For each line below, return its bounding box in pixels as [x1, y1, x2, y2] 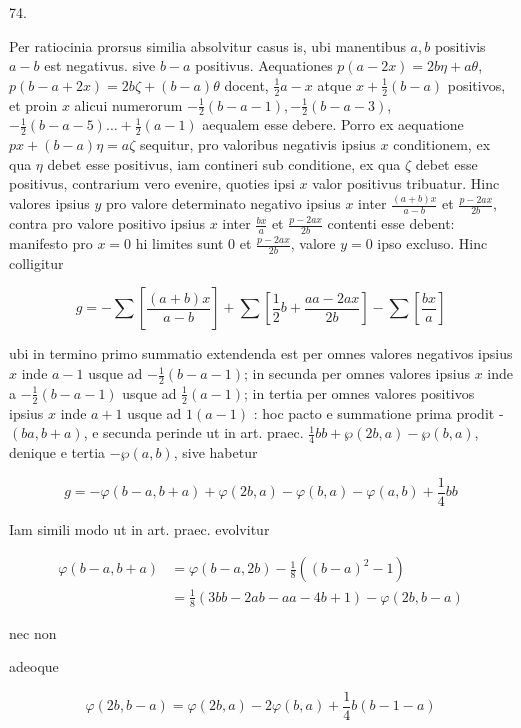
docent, [224, 74, 269, 95]
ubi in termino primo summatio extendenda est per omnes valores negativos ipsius [9, 343, 513, 364]
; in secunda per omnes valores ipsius [243, 363, 470, 384]
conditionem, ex [393, 134, 491, 155]
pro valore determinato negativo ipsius [105, 193, 341, 214]
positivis [434, 35, 486, 56]
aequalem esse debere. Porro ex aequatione [202, 114, 464, 135]
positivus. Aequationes [195, 55, 333, 76]
